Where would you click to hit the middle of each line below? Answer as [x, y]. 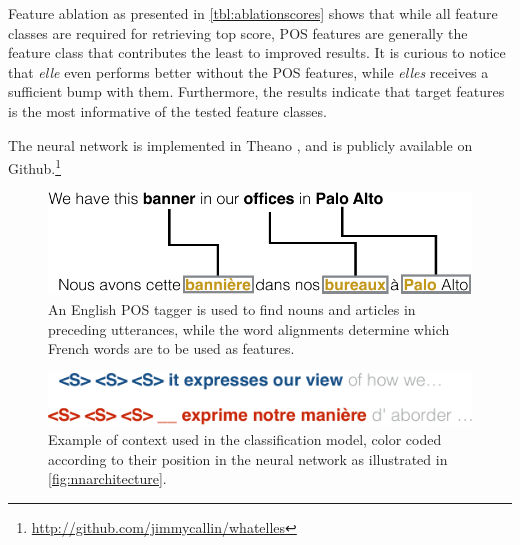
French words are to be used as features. [171, 348]
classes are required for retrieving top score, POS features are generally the [238, 32]
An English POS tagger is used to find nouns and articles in [232, 309]
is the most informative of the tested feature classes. [167, 110]
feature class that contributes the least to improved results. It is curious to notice [257, 52]
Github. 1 [35, 166]
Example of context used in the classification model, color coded [245, 438]
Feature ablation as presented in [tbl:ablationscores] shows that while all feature [253, 13]
